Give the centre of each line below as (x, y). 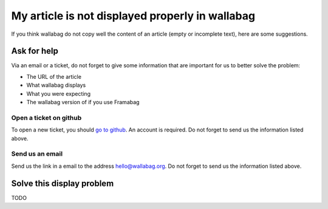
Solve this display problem (63, 183)
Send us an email (37, 154)
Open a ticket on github (46, 118)
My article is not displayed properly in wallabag (133, 16)
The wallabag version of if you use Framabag (83, 102)
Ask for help (35, 51)
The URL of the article (54, 76)
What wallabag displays (56, 85)
